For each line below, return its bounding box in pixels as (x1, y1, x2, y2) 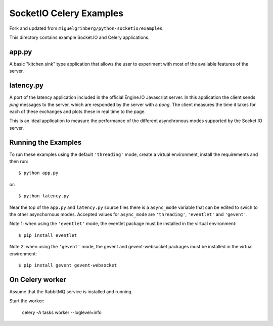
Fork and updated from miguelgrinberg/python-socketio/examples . (9, 25, 164, 31)
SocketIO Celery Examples (9, 8, 124, 19)
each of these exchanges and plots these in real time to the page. (9, 108, 146, 115)
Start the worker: (9, 298, 45, 304)
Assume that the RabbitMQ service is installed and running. (9, 288, 133, 295)
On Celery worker (9, 275, 67, 284)
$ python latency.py (18, 193, 69, 199)
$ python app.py (18, 170, 59, 176)
